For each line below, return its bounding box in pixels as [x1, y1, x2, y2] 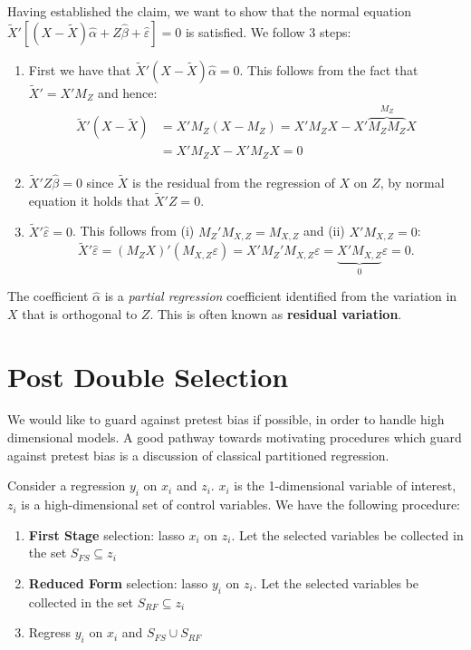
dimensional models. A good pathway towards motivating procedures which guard [7, 428, 462, 447]
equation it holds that [28, 190, 150, 209]
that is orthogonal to [22, 304, 138, 323]
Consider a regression [7, 476, 126, 495]
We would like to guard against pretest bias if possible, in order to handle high [7, 410, 445, 429]
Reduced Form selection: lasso [28, 573, 208, 592]
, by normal [380, 172, 445, 191]
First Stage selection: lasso [28, 525, 185, 544]
